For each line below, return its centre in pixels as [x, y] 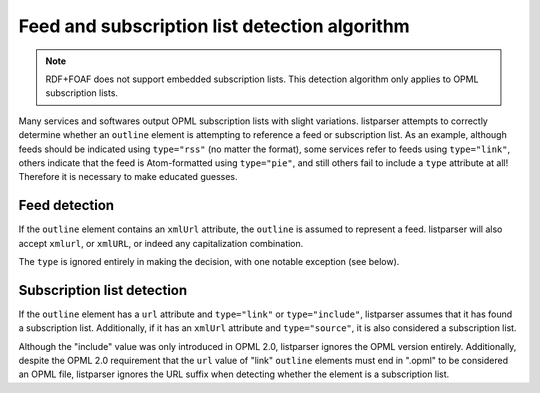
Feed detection [66, 205]
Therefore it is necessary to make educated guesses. [128, 177]
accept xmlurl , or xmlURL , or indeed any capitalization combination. [161, 243]
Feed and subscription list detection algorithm [214, 26]
